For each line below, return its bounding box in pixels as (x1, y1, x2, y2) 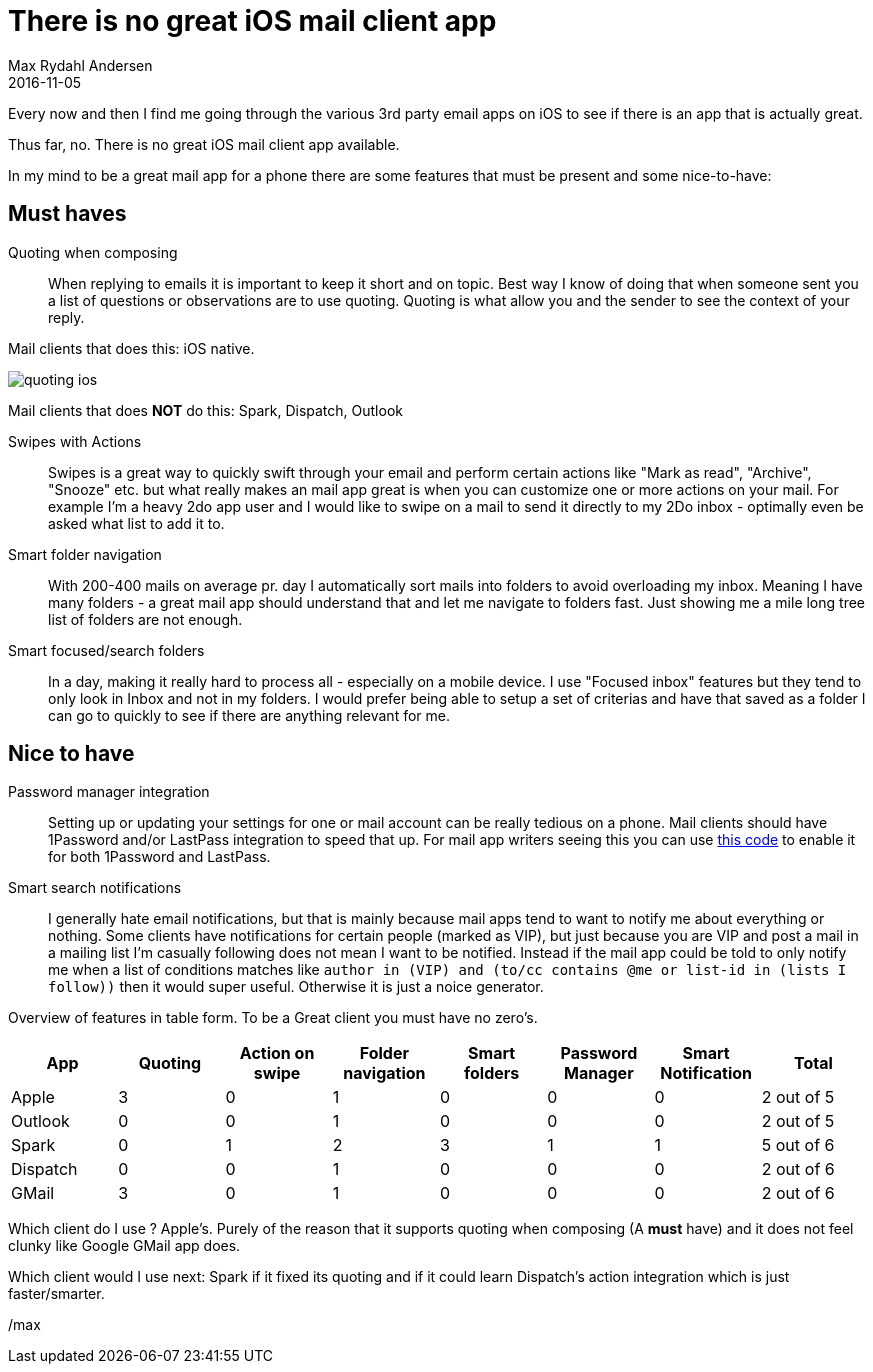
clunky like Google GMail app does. (8, 1237, 241, 1255)
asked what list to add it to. (48, 514, 225, 532)
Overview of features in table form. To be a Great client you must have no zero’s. (8, 1009, 538, 1027)
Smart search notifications (8, 879, 182, 897)
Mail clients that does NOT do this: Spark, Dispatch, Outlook (8, 401, 403, 419)
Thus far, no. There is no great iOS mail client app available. (8, 135, 400, 153)
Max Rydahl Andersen (8, 56, 153, 74)
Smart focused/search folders (8, 641, 205, 659)
